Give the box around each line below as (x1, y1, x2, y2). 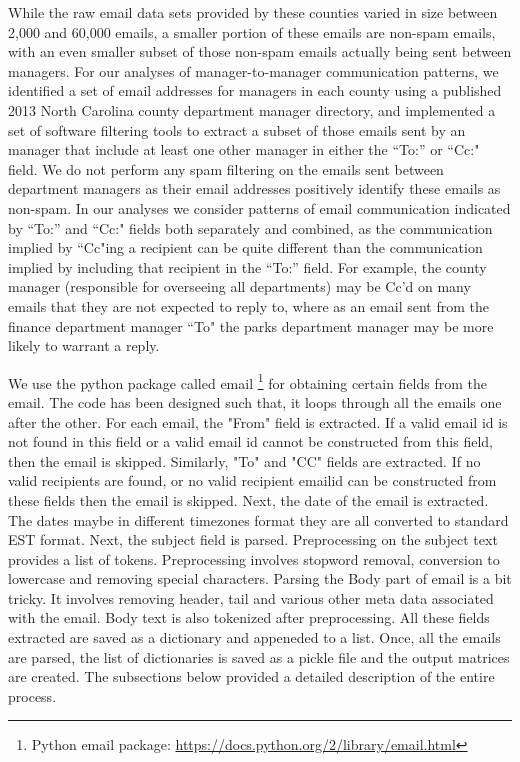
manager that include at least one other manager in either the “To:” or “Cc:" (8, 139, 480, 160)
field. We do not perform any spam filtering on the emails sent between (8, 158, 444, 179)
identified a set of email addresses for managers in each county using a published (8, 80, 502, 101)
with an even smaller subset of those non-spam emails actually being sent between (8, 41, 512, 62)
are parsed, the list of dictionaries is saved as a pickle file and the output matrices (8, 646, 510, 667)
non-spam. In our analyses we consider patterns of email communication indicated (8, 197, 511, 218)
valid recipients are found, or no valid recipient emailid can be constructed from (8, 470, 497, 491)
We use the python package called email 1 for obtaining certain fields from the (8, 369, 488, 393)
